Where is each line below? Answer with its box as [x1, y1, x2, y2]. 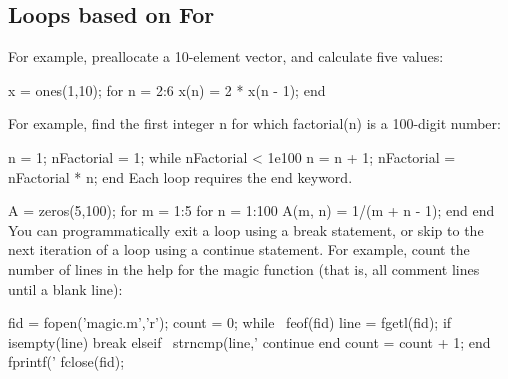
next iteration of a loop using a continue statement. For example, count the [8, 239, 470, 260]
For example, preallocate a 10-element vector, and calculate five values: [8, 46, 444, 67]
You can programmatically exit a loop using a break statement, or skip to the [8, 219, 484, 240]
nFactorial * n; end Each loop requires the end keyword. [8, 166, 353, 187]
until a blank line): [8, 278, 123, 299]
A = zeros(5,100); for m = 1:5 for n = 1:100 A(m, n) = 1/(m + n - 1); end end [8, 200, 495, 221]
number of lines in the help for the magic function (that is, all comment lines [8, 258, 480, 279]
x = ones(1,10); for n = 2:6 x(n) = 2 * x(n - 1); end [8, 79, 326, 100]
